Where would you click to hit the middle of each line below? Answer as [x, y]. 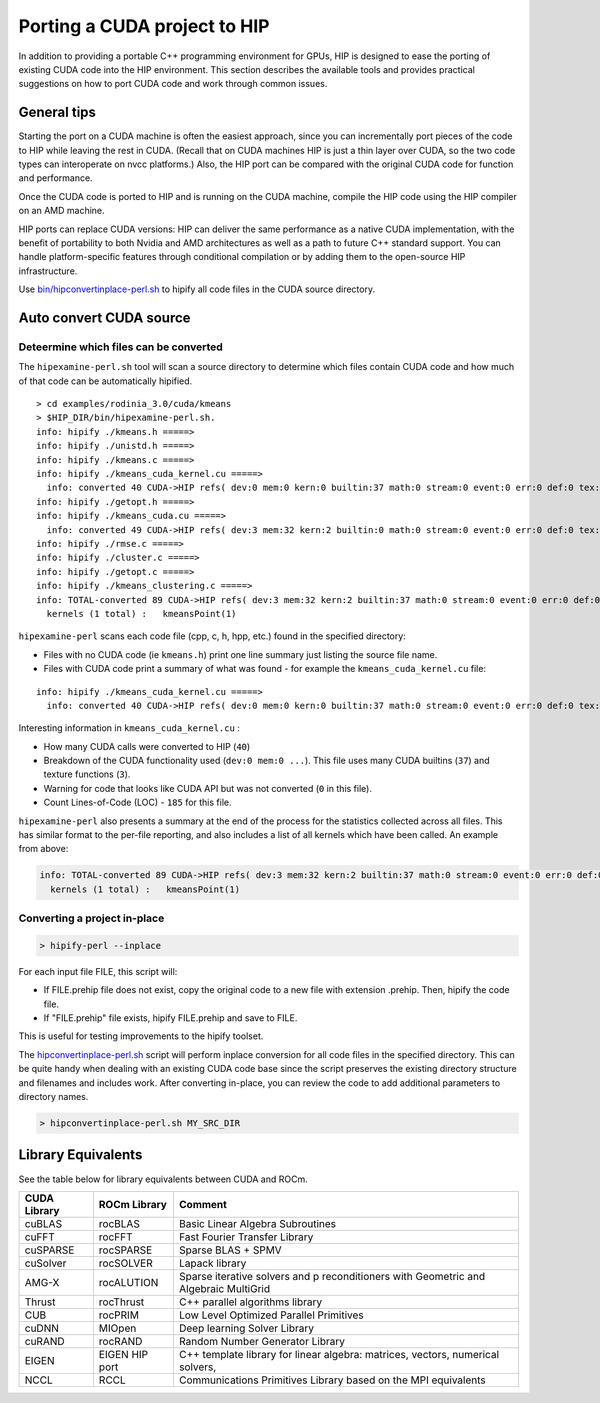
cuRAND [44, 1341]
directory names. [53, 1097]
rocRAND [120, 1341]
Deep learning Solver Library [246, 1328]
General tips [57, 112]
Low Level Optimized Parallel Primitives [271, 1315]
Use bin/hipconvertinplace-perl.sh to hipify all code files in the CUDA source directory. [196, 289]
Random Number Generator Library [261, 1341]
